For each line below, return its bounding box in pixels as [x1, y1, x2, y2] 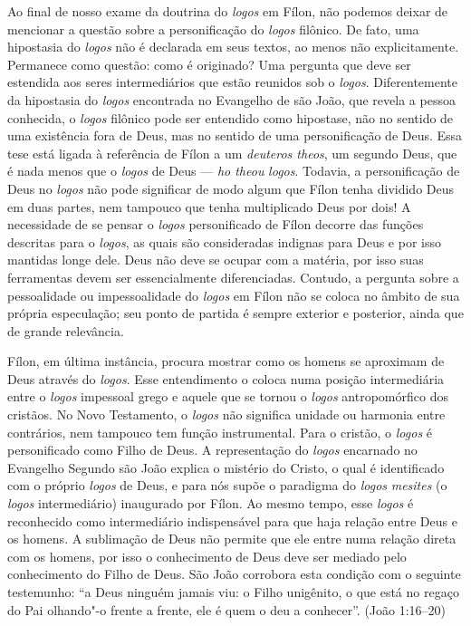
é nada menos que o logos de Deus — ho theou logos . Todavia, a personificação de [7, 161, 460, 180]
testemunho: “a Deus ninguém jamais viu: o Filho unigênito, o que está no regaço [7, 583, 459, 601]
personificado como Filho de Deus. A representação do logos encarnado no [7, 440, 418, 459]
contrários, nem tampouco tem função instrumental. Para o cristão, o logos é [7, 422, 433, 441]
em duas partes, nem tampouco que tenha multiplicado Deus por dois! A [7, 197, 411, 216]
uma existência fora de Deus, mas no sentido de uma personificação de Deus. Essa [7, 126, 463, 145]
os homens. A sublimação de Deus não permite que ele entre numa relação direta [7, 529, 457, 548]
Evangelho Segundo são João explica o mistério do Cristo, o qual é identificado [7, 457, 445, 477]
